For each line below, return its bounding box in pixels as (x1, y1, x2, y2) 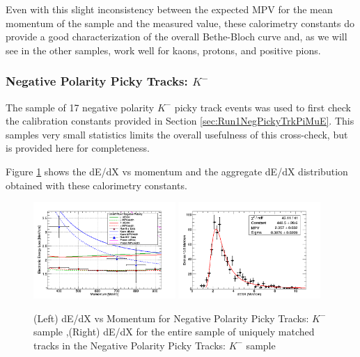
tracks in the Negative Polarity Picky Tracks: (33, 338, 226, 352)
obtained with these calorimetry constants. (6, 177, 187, 192)
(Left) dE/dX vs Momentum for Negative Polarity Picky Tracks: (33, 310, 309, 325)
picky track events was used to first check (174, 100, 351, 114)
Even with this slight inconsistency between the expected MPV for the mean (6, 2, 333, 16)
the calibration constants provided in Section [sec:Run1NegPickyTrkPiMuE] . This (6, 113, 354, 128)
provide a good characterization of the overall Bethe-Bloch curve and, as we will (6, 29, 347, 44)
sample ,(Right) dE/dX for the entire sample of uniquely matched (33, 324, 315, 339)
